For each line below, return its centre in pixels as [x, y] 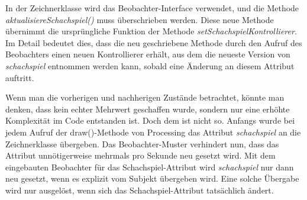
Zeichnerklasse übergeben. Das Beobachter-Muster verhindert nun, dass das [142, 143]
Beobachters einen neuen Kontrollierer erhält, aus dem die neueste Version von [148, 54]
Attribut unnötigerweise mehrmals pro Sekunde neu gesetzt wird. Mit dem [140, 155]
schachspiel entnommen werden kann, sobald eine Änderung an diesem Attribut [150, 65]
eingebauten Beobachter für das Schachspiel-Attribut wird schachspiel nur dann [150, 167]
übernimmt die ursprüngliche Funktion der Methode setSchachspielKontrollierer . [151, 31]
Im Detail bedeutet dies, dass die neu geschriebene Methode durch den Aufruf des [154, 42]
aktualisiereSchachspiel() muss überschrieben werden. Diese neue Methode [140, 19]
